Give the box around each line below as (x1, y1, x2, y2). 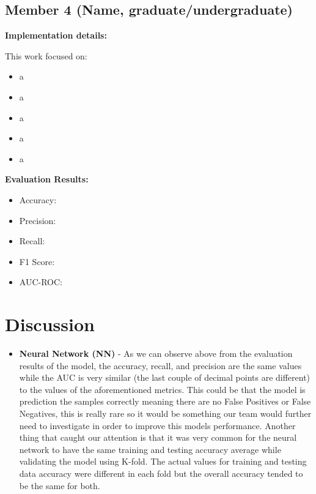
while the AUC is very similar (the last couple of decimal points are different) (19, 371, 310, 384)
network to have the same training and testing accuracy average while (19, 443, 281, 455)
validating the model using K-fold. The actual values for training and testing (19, 455, 307, 468)
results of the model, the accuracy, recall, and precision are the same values (19, 359, 302, 372)
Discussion (5, 312, 95, 337)
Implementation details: (5, 29, 107, 42)
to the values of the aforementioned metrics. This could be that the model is (19, 383, 306, 395)
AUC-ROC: (19, 275, 62, 288)
